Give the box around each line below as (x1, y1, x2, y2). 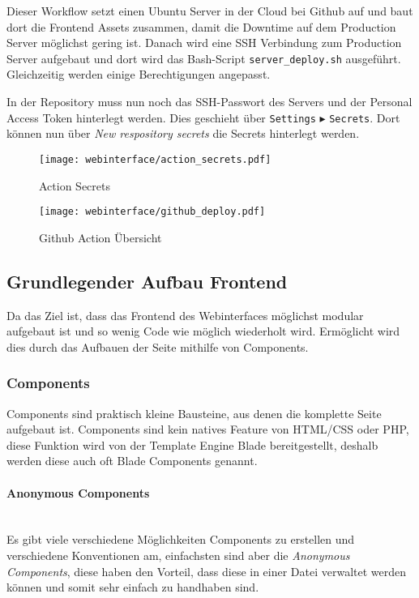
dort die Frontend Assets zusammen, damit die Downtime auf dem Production (6, 18, 396, 35)
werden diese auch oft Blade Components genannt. (6, 452, 258, 469)
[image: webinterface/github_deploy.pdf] (39, 206, 266, 218)
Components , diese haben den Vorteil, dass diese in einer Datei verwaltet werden (6, 562, 407, 579)
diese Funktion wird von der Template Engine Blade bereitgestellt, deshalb (6, 436, 378, 453)
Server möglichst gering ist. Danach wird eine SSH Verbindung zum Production (6, 34, 402, 51)
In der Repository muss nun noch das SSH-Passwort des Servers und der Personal (6, 93, 413, 110)
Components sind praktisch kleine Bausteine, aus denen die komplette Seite (6, 404, 382, 421)
